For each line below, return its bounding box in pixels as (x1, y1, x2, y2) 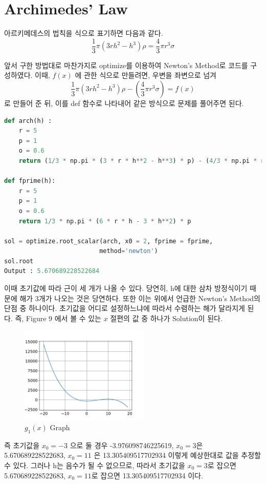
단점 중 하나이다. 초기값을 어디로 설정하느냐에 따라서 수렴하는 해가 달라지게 (4, 303, 245, 313)
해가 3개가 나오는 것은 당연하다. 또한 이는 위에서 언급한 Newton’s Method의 (19, 292, 260, 303)
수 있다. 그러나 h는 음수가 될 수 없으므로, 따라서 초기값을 (4, 459, 185, 470)
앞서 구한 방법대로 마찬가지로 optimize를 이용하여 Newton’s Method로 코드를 (4, 59, 248, 70)
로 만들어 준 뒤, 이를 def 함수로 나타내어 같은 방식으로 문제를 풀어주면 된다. (4, 97, 244, 108)
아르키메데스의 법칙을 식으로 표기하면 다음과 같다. (4, 28, 163, 38)
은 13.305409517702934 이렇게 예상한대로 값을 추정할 (94, 450, 261, 460)
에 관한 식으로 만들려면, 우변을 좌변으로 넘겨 (75, 70, 216, 80)
